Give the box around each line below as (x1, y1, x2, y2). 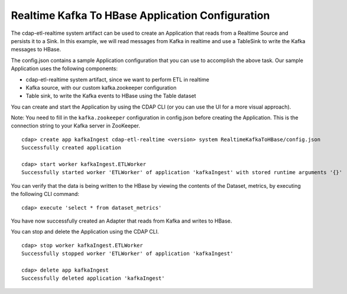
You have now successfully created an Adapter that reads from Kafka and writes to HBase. (11, 217, 232, 224)
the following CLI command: (11, 191, 80, 198)
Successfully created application (21, 145, 121, 151)
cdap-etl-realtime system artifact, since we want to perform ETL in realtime (25, 76, 209, 83)
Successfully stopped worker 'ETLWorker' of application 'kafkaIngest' (21, 250, 234, 257)
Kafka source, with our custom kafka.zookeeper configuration (25, 84, 177, 91)
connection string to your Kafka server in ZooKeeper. (11, 122, 140, 129)
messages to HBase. (11, 46, 61, 53)
